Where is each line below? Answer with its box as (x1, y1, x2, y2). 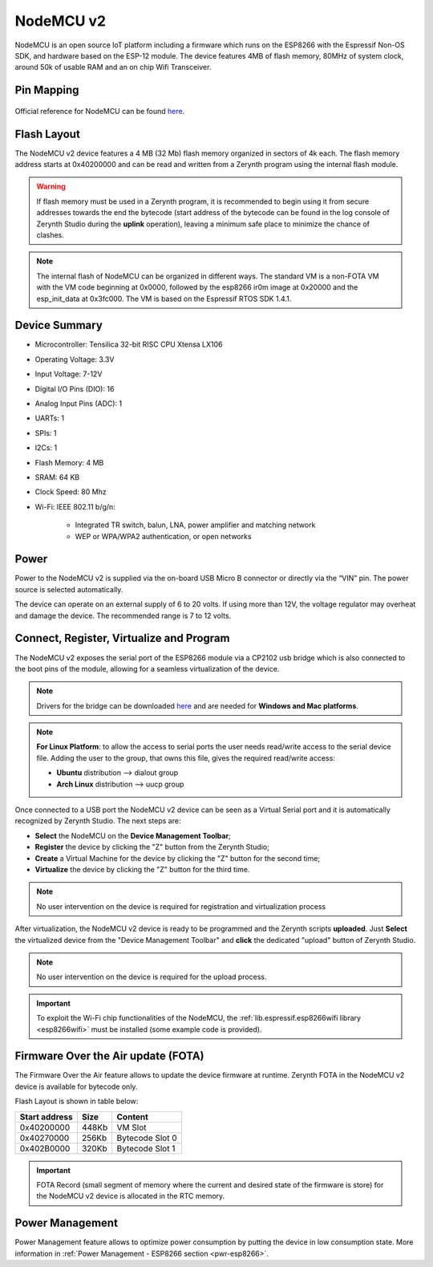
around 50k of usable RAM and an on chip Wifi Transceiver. (14, 63, 212, 72)
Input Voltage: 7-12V (34, 369, 103, 379)
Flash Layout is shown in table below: (14, 1096, 139, 1107)
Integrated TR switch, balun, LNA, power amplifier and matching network (75, 520, 316, 530)
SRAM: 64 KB (34, 472, 80, 481)
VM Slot (116, 1122, 147, 1133)
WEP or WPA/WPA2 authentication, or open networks (75, 531, 252, 541)
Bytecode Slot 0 (116, 1132, 178, 1143)
